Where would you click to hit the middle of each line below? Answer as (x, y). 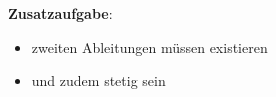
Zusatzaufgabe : (60, 13)
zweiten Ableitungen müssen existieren (149, 46)
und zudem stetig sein (98, 80)
